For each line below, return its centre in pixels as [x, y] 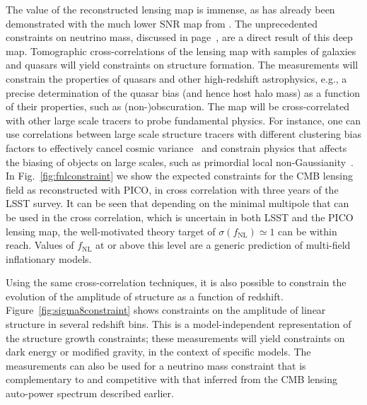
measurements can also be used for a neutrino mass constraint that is [156, 365]
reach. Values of [40, 245]
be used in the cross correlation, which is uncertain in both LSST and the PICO [180, 217]
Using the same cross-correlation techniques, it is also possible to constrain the [176, 282]
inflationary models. [49, 258]
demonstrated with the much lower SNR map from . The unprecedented [162, 23]
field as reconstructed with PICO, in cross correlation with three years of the [172, 189]
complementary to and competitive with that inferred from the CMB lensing [172, 379]
